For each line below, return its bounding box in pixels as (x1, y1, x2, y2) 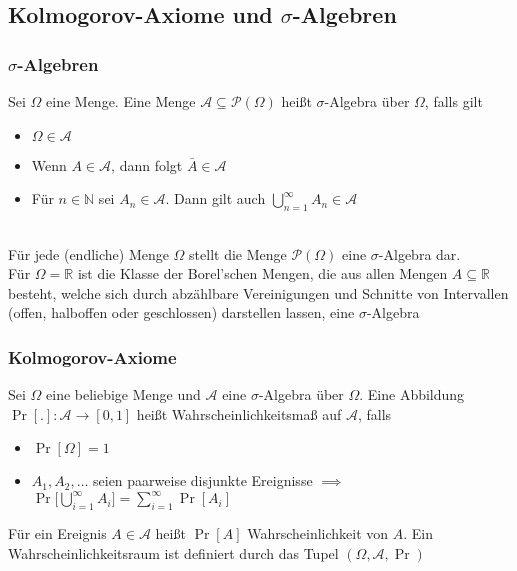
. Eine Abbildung (359, 384, 465, 405)
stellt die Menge (189, 243, 287, 264)
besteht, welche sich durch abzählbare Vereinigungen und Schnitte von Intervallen (8, 282, 509, 303)
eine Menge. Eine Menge (46, 91, 196, 111)
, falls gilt (424, 91, 483, 111)
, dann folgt (111, 154, 183, 175)
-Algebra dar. (378, 243, 461, 264)
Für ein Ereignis (8, 523, 107, 544)
